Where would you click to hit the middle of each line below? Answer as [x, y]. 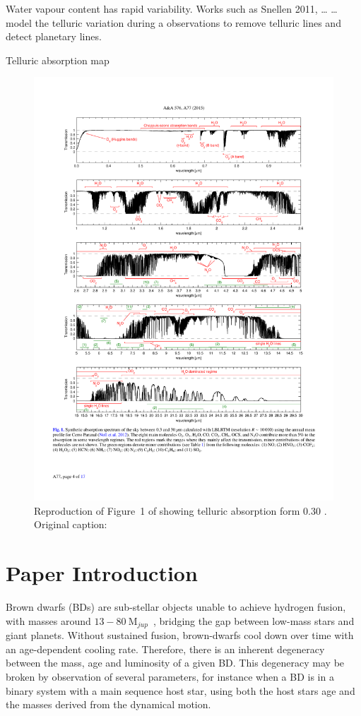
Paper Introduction [102, 573]
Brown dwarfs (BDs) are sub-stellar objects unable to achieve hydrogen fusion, [176, 607]
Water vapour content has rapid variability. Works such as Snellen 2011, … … [172, 8]
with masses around [48, 620]
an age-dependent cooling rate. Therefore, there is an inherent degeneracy [165, 649]
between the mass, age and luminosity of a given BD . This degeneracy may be [175, 663]
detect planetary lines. [54, 36]
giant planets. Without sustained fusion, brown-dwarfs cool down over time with [180, 635]
